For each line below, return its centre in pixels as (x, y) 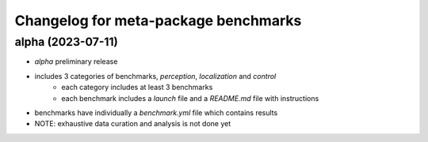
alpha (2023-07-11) (66, 42)
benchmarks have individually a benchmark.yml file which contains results (156, 112)
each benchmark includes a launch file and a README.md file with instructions (190, 98)
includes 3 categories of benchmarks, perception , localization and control (155, 76)
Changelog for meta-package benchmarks (158, 21)
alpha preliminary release (76, 62)
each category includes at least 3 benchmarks (137, 88)
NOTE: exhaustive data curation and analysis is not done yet (133, 124)
